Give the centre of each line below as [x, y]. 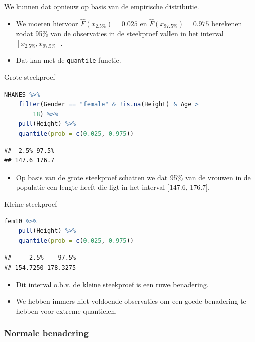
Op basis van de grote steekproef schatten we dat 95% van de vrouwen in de [133, 177]
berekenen [227, 23]
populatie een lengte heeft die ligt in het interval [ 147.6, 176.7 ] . [113, 187]
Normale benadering [46, 333]
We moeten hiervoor [47, 23]
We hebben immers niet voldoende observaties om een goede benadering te [131, 301]
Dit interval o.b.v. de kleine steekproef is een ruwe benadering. [112, 284]
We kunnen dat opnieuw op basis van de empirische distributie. [102, 6]
